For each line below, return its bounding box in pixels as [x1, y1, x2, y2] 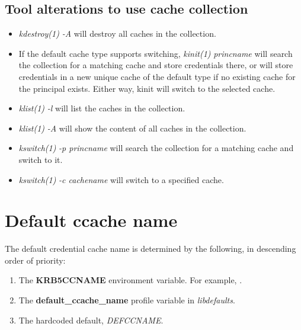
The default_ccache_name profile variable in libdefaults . [18, 294, 235, 306]
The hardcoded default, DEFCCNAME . [18, 313, 164, 326]
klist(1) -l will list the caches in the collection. [18, 102, 185, 114]
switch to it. [18, 153, 63, 165]
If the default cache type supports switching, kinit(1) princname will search [18, 47, 293, 59]
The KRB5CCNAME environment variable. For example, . [18, 274, 242, 286]
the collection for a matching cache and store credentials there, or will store [18, 59, 293, 71]
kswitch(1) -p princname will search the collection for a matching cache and [18, 142, 294, 154]
